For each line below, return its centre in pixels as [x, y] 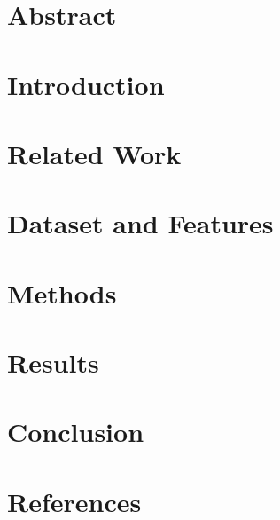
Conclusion [76, 432]
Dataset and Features [140, 223]
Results [53, 362]
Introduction [86, 84]
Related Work [94, 153]
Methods [62, 292]
